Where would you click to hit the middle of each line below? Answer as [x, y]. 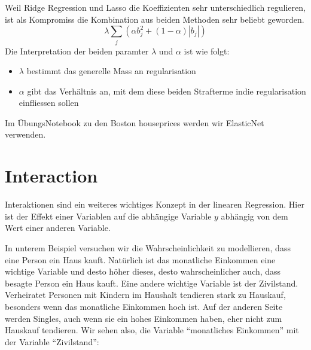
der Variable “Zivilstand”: [52, 341]
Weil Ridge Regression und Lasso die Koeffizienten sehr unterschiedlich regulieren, [155, 7]
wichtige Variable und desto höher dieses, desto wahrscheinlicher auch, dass [143, 271]
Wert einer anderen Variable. [58, 228]
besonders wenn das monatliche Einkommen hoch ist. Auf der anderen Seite [144, 306]
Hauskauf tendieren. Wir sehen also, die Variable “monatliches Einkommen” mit [152, 330]
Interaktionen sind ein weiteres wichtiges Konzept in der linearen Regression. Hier [155, 204]
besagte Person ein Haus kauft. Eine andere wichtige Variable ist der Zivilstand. [152, 283]
